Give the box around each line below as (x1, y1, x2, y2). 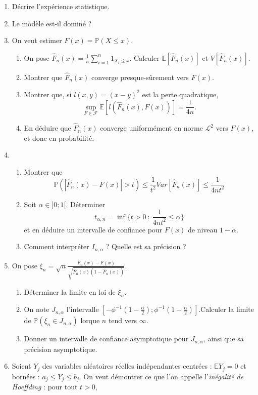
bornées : (12, 371, 40, 381)
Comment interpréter (24, 241, 89, 252)
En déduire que (24, 123, 71, 133)
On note (24, 304, 49, 314)
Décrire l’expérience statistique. (12, 1, 110, 11)
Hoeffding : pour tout (12, 381, 78, 392)
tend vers (108, 315, 137, 326)
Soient (12, 361, 31, 371)
